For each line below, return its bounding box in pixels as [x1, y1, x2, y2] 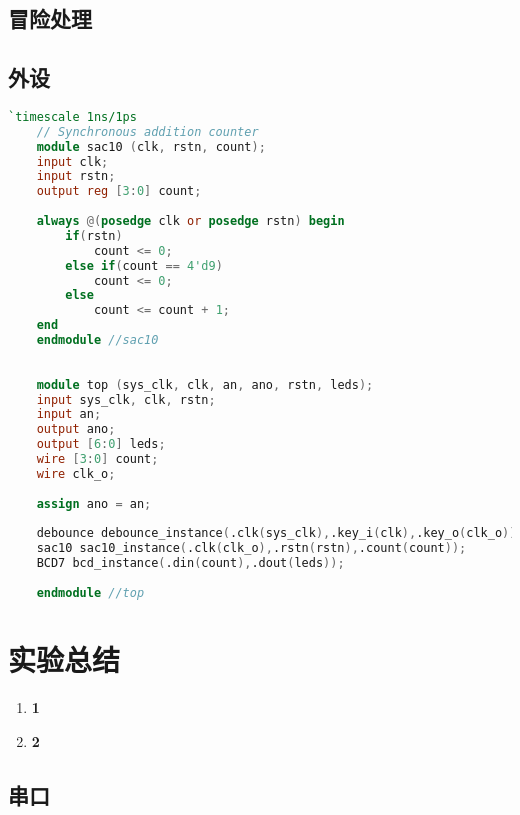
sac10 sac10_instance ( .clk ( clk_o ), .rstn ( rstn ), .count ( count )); [36, 541, 467, 556]
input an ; [36, 407, 102, 422]
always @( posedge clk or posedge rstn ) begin [36, 214, 345, 229]
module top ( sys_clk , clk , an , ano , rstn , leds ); [36, 377, 374, 392]
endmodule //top [36, 585, 145, 600]
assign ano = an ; [36, 496, 152, 511]
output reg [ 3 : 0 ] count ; [36, 184, 202, 199]
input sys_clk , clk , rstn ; [36, 392, 216, 407]
